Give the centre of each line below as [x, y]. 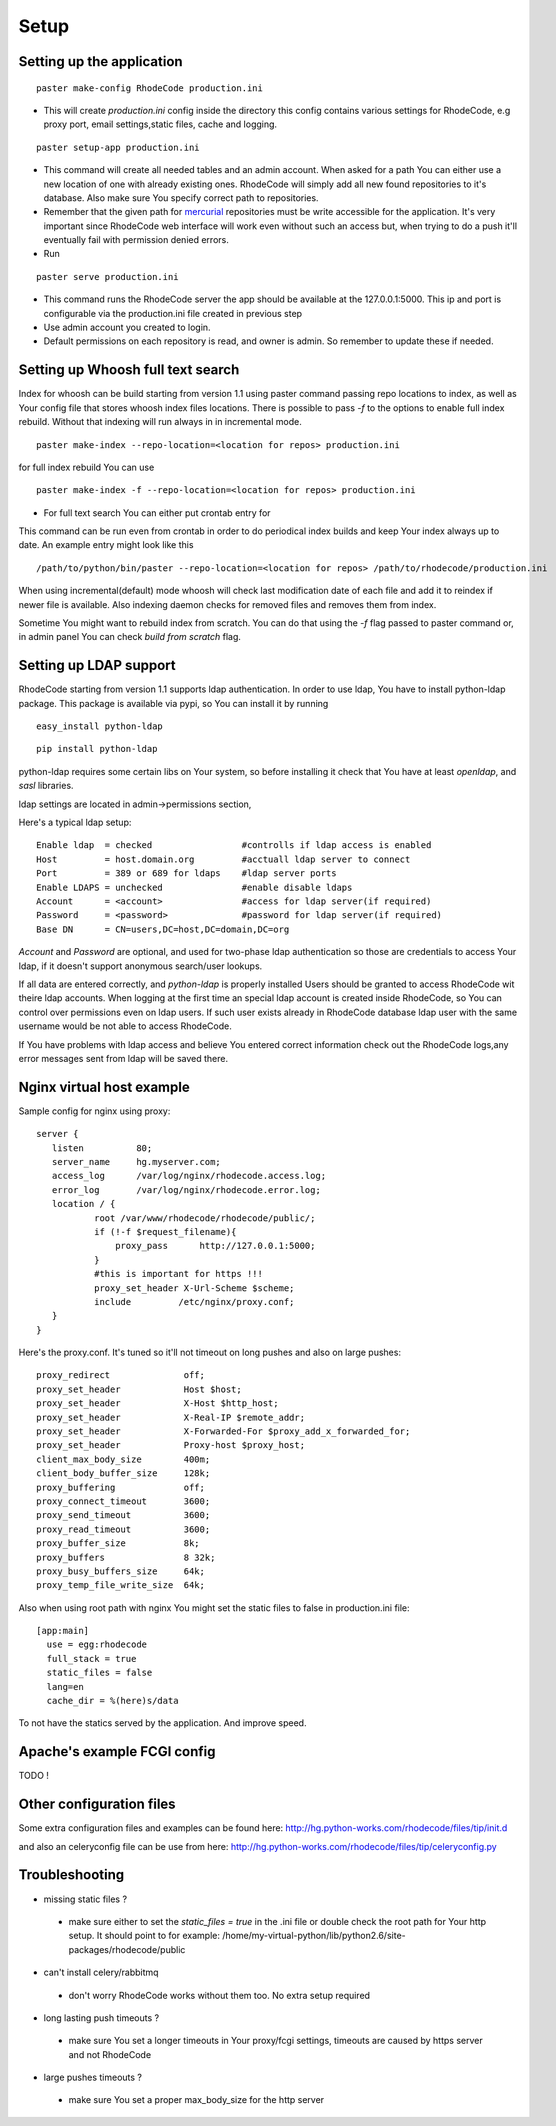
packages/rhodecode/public [127, 1949]
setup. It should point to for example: [144, 1936]
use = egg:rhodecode [97, 1644]
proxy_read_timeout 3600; [123, 1529]
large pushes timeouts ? [92, 2077]
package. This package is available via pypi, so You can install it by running [173, 703]
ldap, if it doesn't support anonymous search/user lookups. [140, 966]
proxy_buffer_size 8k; [118, 1543]
